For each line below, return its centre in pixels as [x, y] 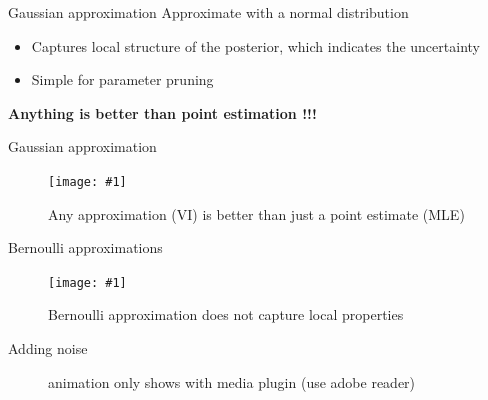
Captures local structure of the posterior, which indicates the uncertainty [255, 45]
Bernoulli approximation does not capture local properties [226, 314]
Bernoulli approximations [85, 247]
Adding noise [48, 348]
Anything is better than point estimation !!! [162, 112]
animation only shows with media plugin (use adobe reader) [232, 381]
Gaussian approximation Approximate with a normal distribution [208, 12]
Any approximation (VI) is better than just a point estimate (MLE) [256, 213]
